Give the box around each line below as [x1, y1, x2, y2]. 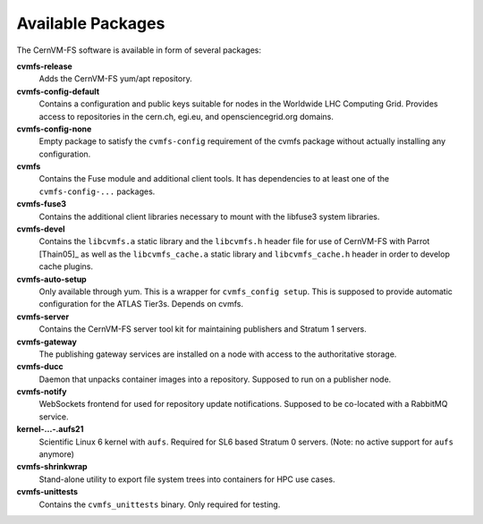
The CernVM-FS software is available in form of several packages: [16, 45, 262, 55]
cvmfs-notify [16, 386, 67, 397]
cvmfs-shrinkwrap [16, 461, 89, 472]
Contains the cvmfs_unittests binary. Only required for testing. [38, 499, 281, 510]
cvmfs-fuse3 [16, 199, 67, 209]
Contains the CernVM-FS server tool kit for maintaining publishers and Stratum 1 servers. [38, 324, 367, 334]
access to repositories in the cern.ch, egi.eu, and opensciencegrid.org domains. [38, 111, 335, 122]
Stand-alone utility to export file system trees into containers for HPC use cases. [38, 474, 335, 485]
